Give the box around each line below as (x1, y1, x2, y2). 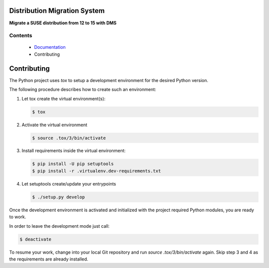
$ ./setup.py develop (32, 194, 85, 200)
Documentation (34, 44, 66, 50)
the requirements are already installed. (9, 256, 89, 262)
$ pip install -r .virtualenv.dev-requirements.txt (32, 168, 161, 174)
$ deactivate (19, 236, 52, 242)
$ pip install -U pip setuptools (32, 161, 114, 167)
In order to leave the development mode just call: (9, 223, 110, 229)
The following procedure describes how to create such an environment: (9, 87, 156, 92)
